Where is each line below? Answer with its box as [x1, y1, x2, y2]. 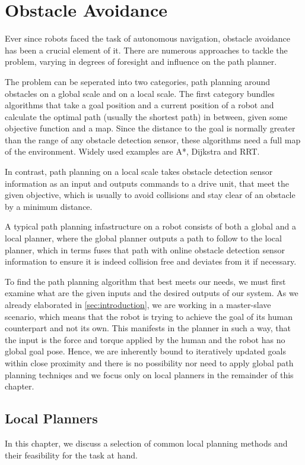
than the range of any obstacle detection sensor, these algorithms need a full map [5, 133, 301, 146]
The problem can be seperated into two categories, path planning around [5, 75, 271, 87]
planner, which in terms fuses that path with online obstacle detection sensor [5, 243, 285, 256]
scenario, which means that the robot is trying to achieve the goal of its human [5, 310, 293, 322]
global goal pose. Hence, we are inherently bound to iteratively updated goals [5, 345, 286, 357]
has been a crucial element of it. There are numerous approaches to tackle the [5, 43, 288, 56]
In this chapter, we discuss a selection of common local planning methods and [5, 436, 288, 449]
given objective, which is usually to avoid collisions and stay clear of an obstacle [5, 188, 296, 201]
